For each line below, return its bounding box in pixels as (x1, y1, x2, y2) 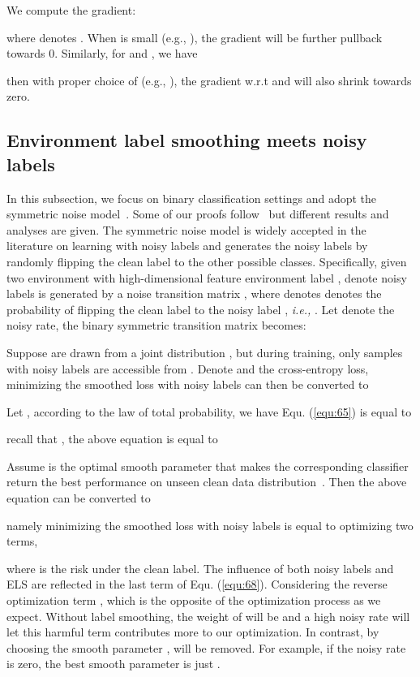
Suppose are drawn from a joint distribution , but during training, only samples (6, 343, 403, 360)
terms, (6, 533, 38, 550)
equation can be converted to (6, 489, 151, 507)
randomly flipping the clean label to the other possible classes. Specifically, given (6, 252, 407, 270)
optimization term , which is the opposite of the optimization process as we (6, 592, 381, 609)
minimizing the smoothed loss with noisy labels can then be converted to (6, 376, 369, 393)
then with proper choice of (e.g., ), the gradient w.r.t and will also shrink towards (6, 71, 412, 88)
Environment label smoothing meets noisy (6, 127, 367, 153)
